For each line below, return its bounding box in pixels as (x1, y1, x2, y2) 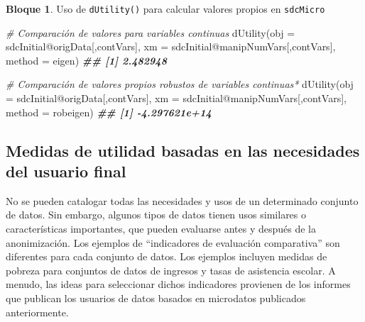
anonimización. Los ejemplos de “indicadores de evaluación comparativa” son (6, 235, 340, 250)
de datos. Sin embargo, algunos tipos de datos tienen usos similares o (6, 207, 307, 222)
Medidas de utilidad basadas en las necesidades (6, 139, 360, 161)
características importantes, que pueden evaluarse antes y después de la (6, 221, 316, 235)
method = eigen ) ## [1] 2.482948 (6, 52, 167, 67)
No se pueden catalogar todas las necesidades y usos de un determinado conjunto (6, 193, 359, 208)
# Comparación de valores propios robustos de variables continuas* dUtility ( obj (6, 77, 354, 91)
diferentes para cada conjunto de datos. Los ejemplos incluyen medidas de (6, 249, 327, 264)
